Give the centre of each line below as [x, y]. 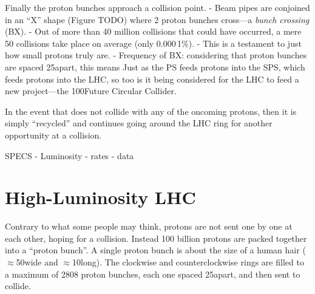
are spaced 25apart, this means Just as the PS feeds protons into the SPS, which [155, 67]
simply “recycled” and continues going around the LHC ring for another [139, 123]
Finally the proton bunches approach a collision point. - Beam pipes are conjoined [157, 7]
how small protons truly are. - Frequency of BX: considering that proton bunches [156, 55]
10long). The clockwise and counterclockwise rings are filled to [188, 262]
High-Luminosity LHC [100, 197]
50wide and [37, 262]
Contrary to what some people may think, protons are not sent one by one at [149, 226]
